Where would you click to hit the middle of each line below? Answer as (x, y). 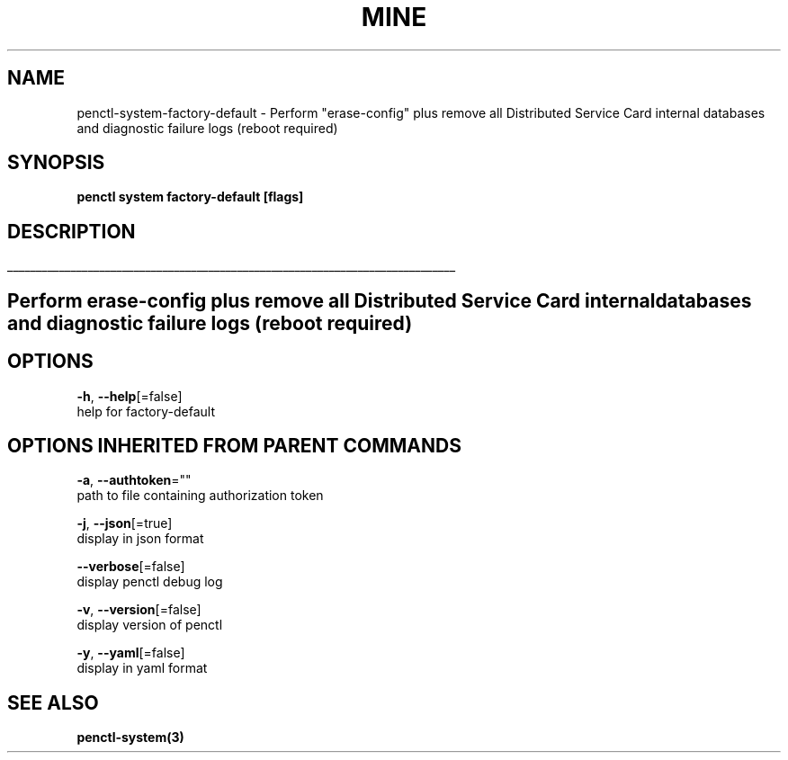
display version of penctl (150, 625)
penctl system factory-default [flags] (190, 197)
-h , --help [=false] (130, 396)
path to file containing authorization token (200, 496)
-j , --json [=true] (125, 523)
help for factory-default (146, 411)
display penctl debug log (150, 582)
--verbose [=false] (131, 567)
